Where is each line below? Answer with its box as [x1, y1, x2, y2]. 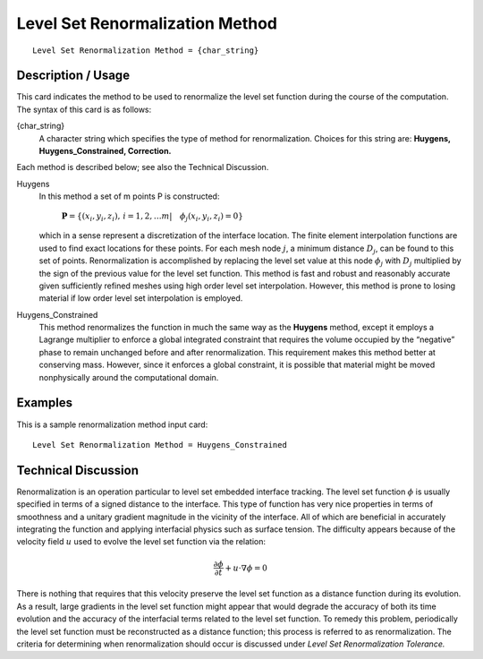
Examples [16, 395, 73, 411]
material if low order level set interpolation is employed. [38, 293, 243, 304]
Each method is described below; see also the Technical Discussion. [16, 162, 269, 173]
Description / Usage [16, 68, 130, 83]
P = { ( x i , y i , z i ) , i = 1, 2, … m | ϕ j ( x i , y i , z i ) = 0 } [61, 210, 243, 223]
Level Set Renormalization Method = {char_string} [32, 45, 259, 56]
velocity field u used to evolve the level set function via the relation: [16, 536, 266, 547]
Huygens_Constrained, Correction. [38, 146, 172, 157]
